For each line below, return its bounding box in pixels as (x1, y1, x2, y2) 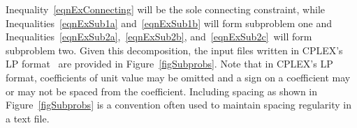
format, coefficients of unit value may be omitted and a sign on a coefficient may (6, 70, 351, 84)
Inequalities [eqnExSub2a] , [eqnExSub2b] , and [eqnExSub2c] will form (6, 29, 312, 44)
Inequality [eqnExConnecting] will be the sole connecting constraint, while (6, 2, 325, 16)
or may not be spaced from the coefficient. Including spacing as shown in (6, 83, 318, 98)
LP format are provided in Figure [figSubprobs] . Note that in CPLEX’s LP (6, 56, 333, 71)
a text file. (6, 111, 50, 125)
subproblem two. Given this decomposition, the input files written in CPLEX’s (6, 42, 343, 57)
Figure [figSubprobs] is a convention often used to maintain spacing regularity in (6, 97, 352, 112)
